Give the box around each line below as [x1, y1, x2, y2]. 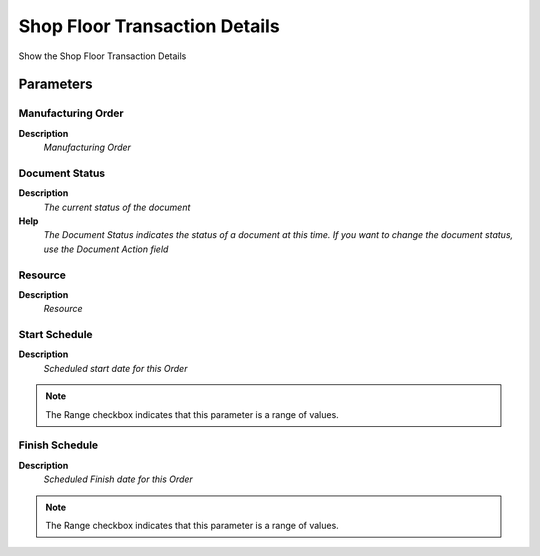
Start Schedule [18, 328, 94, 342]
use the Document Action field [43, 243, 169, 255]
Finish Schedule [18, 438, 99, 452]
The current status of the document [43, 201, 191, 213]
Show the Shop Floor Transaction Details [18, 50, 187, 62]
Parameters [18, 76, 93, 93]
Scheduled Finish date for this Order [43, 473, 194, 485]
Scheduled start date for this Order [43, 362, 188, 374]
